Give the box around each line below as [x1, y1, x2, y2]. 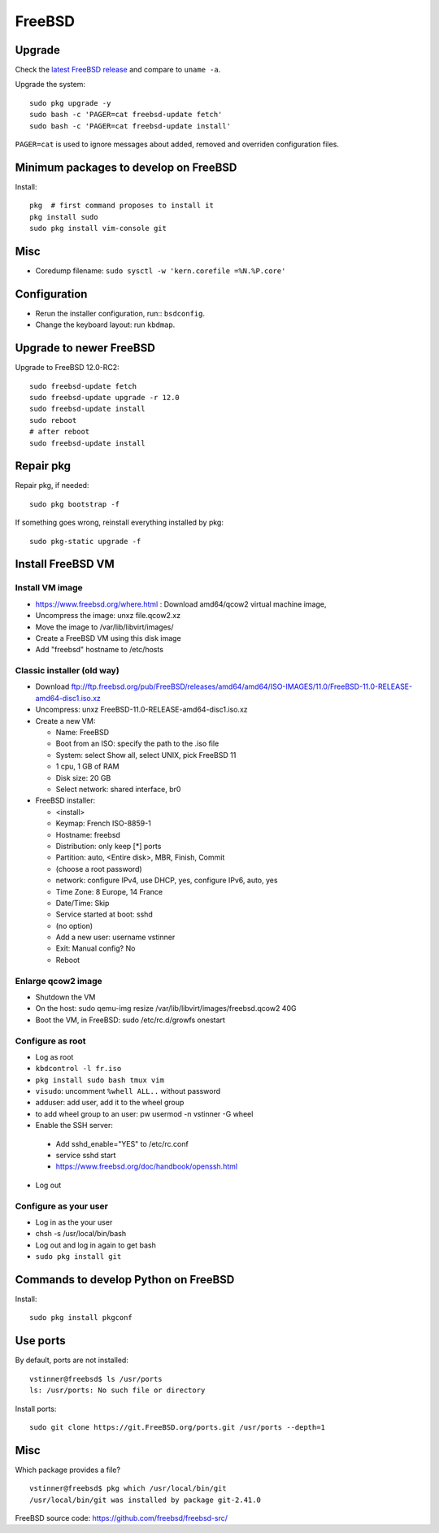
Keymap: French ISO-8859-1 [55, 818, 152, 829]
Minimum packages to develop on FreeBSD [15, 160, 237, 174]
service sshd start [55, 1151, 116, 1161]
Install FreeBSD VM [15, 557, 115, 571]
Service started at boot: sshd [55, 909, 154, 919]
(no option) [55, 921, 93, 930]
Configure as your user [15, 1200, 109, 1212]
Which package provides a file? [15, 1465, 121, 1474]
